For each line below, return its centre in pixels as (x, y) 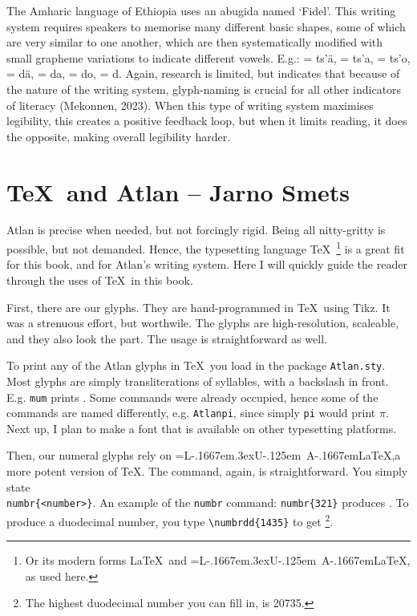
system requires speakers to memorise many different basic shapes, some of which (206, 26)
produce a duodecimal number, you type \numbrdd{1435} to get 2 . (170, 520)
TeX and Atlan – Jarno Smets (178, 191)
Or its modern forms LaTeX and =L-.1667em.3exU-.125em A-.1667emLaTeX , (218, 560)
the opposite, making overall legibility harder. (119, 136)
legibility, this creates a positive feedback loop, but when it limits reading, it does (207, 121)
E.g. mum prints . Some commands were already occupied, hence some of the (192, 397)
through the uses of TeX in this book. (100, 280)
